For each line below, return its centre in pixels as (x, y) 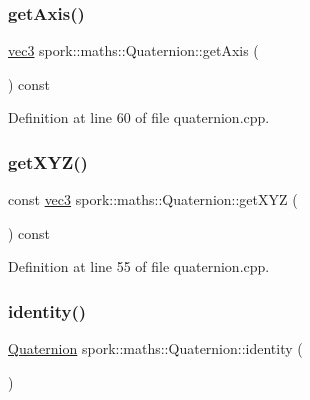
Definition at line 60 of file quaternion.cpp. (139, 117)
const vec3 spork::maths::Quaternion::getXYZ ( (153, 199)
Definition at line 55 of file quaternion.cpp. (139, 266)
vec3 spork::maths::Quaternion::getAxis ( (133, 50)
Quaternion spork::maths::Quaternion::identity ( (155, 348)
